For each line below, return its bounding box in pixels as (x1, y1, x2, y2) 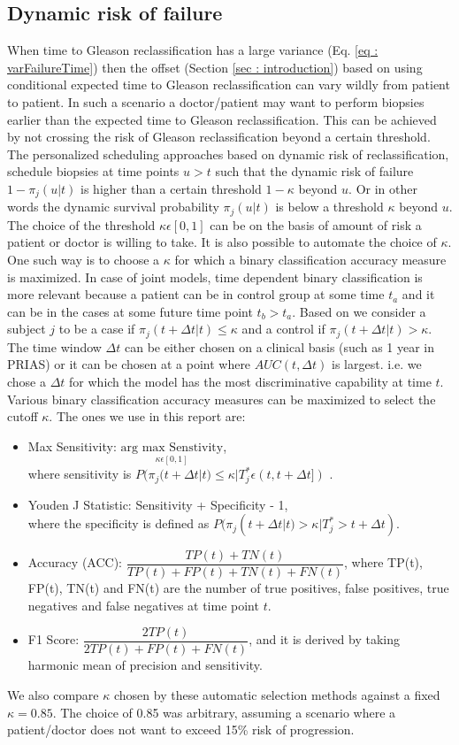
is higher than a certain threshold (80, 179, 262, 197)
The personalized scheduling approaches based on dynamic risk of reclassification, (7, 144, 449, 163)
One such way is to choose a (7, 250, 160, 269)
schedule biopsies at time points (7, 162, 180, 180)
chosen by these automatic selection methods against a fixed (113, 686, 440, 704)
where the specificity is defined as (27, 514, 210, 533)
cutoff (7, 407, 38, 426)
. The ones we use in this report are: (49, 407, 246, 426)
